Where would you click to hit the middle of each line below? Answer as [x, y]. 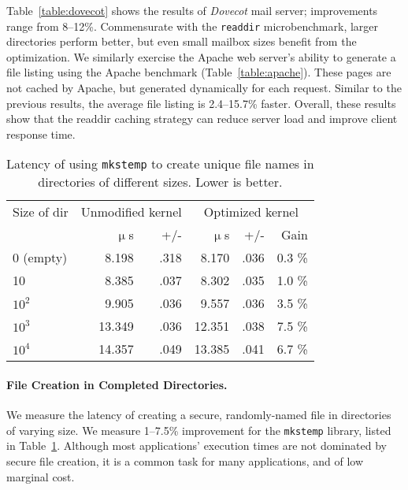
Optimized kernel [251, 212]
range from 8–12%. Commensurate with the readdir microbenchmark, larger [193, 26]
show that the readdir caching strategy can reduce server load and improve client [202, 119]
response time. [41, 134]
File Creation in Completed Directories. [117, 384]
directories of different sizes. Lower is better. [160, 182]
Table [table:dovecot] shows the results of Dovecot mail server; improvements [192, 10]
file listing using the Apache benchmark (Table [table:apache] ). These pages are [199, 72]
